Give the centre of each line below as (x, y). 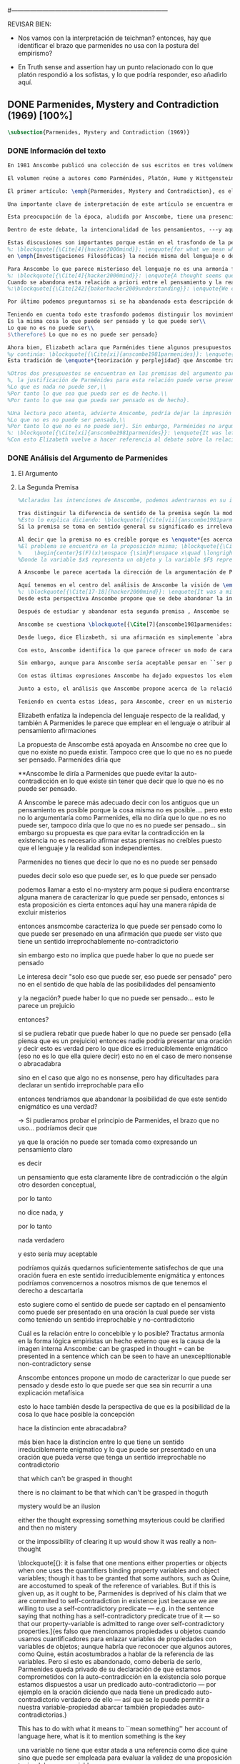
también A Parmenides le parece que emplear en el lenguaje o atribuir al (124, 723)
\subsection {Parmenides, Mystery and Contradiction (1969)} (99, 132)
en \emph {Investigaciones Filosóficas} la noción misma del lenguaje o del (122, 256)
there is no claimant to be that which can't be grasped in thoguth (113, 1492)
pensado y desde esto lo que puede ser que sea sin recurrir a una (115, 1385)
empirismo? (35, 53)
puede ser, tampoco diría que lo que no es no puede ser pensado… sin (122, 825)
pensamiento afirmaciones (57, 730)
